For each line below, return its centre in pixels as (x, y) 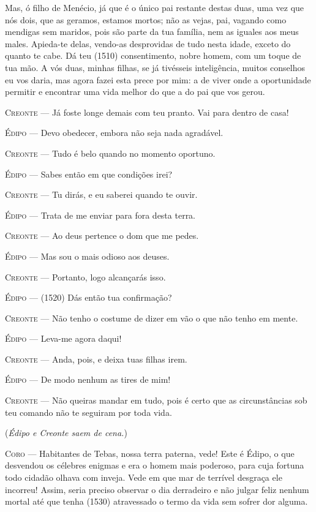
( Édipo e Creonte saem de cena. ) (66, 433)
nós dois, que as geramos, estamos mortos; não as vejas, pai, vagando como (146, 19)
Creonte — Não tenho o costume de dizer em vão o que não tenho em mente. (152, 318)
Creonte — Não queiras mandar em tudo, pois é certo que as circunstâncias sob (156, 400)
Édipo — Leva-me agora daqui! (63, 338)
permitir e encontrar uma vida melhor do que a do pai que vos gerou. (135, 92)
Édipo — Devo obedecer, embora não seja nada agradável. (114, 133)
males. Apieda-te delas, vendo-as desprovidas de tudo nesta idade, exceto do (148, 43)
